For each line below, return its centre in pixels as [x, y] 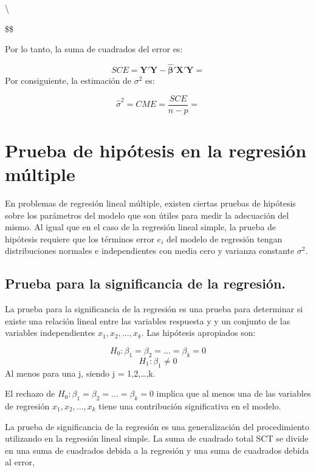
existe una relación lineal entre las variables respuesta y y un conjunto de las [148, 320]
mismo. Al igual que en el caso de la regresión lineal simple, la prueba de [141, 227]
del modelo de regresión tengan [224, 238]
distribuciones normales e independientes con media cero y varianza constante [150, 251]
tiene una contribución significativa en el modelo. [190, 405]
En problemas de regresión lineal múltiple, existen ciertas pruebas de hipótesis [150, 203]
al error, [20, 462]
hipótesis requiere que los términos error [80, 238]
